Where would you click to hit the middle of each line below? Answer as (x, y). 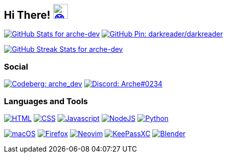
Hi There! (27, 15)
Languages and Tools (46, 101)
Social (16, 66)
